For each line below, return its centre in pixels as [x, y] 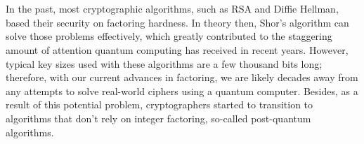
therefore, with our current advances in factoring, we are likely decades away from [182, 77]
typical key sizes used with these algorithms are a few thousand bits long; [164, 63]
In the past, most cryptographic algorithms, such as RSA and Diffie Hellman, [172, 9]
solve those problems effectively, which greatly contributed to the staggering [169, 36]
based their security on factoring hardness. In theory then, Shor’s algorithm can [177, 22]
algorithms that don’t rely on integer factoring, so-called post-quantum [158, 118]
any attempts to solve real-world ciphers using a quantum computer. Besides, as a [182, 91]
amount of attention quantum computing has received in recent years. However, [177, 49]
